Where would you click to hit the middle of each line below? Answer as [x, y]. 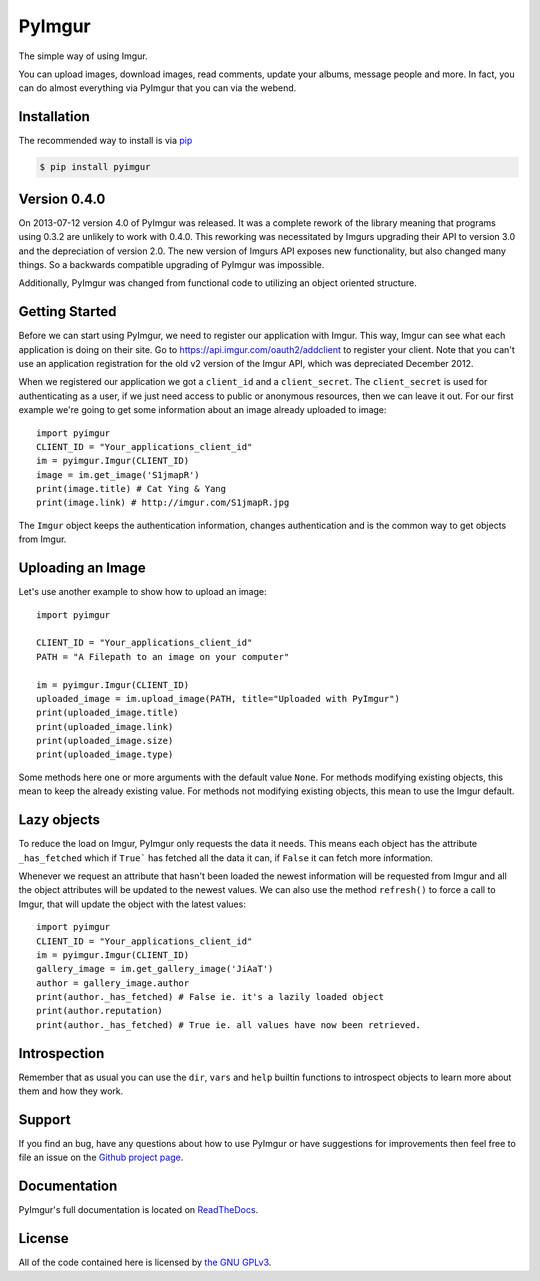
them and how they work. [71, 1091]
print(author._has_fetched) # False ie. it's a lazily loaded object [210, 997]
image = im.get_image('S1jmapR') [118, 474]
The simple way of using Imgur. [83, 56]
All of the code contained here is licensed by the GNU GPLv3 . [145, 1262]
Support [44, 1119]
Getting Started [67, 311]
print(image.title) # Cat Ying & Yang [131, 489]
